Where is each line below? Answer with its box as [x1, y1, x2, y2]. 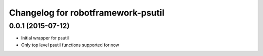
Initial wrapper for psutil [21, 35, 69, 41]
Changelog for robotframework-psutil [9, 7, 165, 18]
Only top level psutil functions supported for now [21, 42, 119, 48]
